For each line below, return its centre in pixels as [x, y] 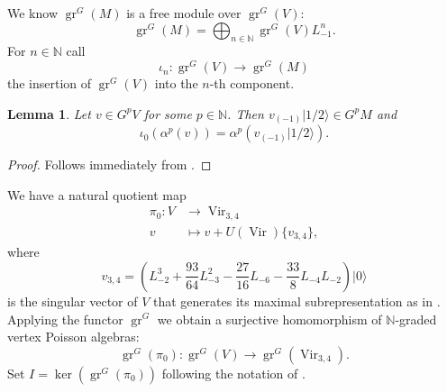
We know [32, 13]
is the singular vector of [73, 301]
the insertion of [50, 83]
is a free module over [184, 13]
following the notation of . [233, 373]
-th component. [252, 83]
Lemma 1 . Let [49, 113]
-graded [416, 319]
